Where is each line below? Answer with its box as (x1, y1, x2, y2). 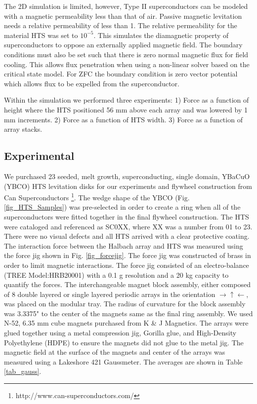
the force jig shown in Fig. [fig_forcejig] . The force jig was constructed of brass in (4, 250, 251, 260)
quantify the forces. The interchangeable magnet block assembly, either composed (4, 279, 251, 290)
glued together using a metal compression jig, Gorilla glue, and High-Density (4, 328, 237, 338)
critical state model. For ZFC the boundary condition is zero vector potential (4, 69, 238, 79)
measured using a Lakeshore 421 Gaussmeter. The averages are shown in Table (4, 356, 243, 367)
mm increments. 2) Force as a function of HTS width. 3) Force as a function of (4, 114, 243, 124)
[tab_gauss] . (4, 366, 42, 376)
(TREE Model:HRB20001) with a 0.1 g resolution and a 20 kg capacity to (4, 269, 229, 280)
